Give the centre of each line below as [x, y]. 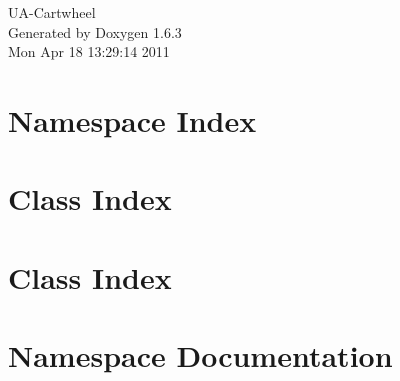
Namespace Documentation [200, 355]
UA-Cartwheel [52, 12]
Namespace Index [132, 119]
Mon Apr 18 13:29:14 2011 [89, 51]
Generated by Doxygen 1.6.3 [95, 31]
